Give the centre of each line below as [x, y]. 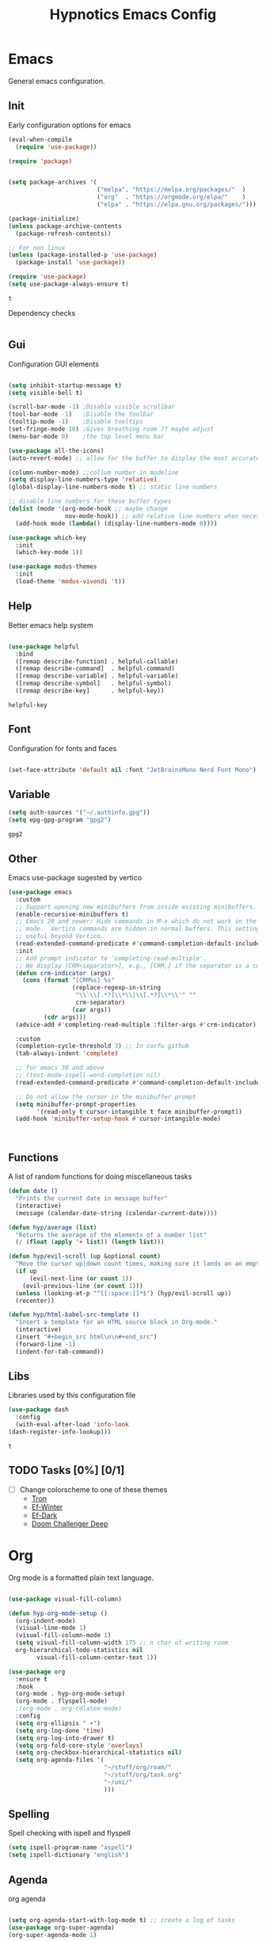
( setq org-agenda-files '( [60, 1760]
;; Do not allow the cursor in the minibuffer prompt [106, 1097]
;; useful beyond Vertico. [60, 936]
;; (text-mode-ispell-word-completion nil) [88, 1075]
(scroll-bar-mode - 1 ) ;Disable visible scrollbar [92, 407]
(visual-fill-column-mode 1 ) [63, 1635]
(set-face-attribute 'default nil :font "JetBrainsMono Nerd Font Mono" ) [133, 769]
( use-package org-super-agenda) [61, 1928]
